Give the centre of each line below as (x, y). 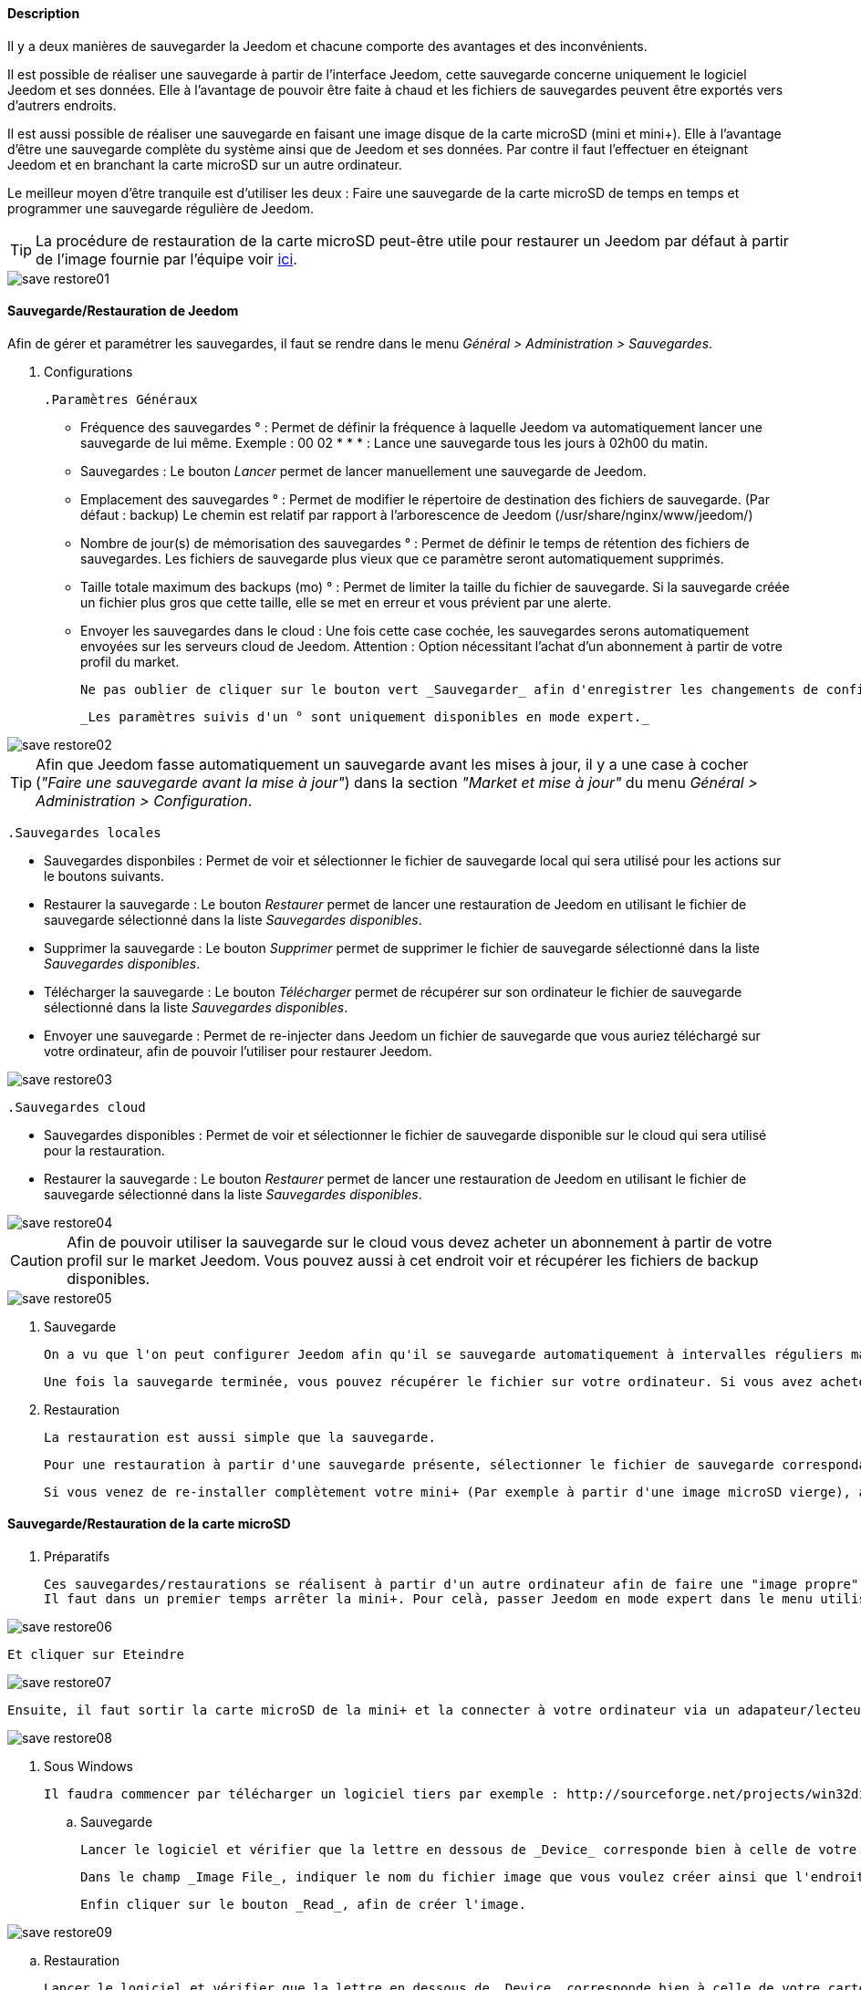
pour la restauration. (104, 1150)
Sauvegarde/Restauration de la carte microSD (149, 1524)
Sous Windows (88, 1767)
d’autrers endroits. (62, 105)
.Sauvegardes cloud (77, 1107)
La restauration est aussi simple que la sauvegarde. (240, 1437)
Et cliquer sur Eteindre (96, 1655)
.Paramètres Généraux (121, 399)
